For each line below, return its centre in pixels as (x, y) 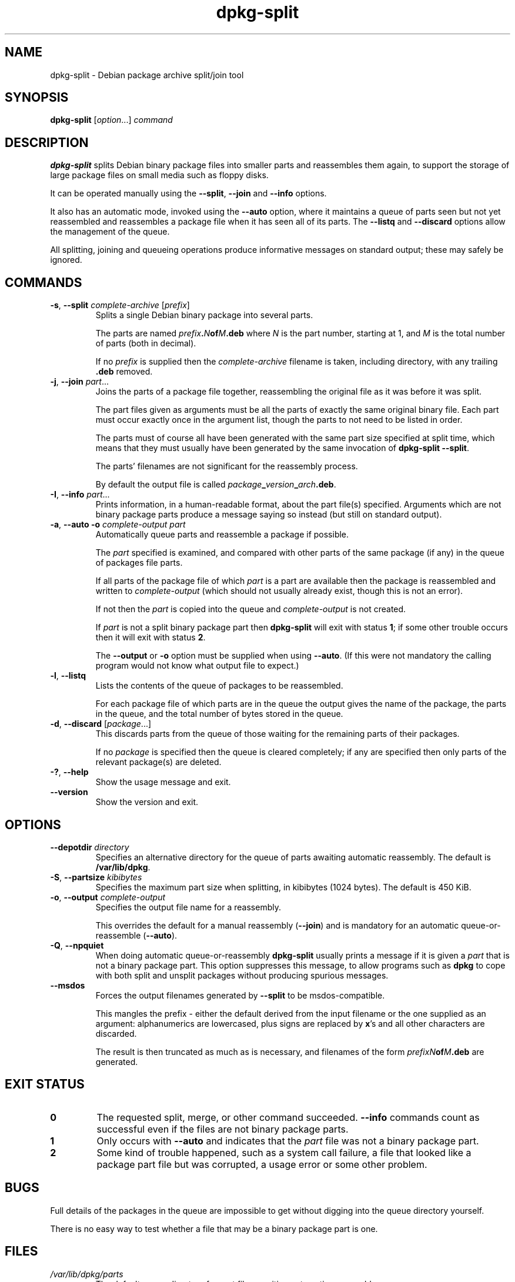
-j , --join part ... (80, 382)
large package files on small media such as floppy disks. (159, 175)
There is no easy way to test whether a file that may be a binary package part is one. (214, 1228)
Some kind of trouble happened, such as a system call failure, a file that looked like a (284, 1152)
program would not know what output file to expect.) (197, 666)
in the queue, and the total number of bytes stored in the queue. (219, 714)
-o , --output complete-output (108, 897)
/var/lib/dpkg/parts (87, 1274)
